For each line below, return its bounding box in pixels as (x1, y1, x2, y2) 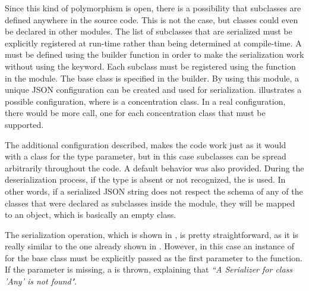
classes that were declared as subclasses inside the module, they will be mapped (5, 196, 295, 209)
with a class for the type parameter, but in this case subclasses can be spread (5, 150, 286, 162)
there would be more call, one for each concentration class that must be (5, 107, 266, 119)
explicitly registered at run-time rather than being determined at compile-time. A (5, 36, 302, 49)
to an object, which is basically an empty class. (5, 208, 176, 221)
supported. (5, 118, 44, 130)
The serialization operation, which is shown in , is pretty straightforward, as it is (5, 228, 298, 240)
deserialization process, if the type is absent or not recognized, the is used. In (5, 173, 286, 186)
